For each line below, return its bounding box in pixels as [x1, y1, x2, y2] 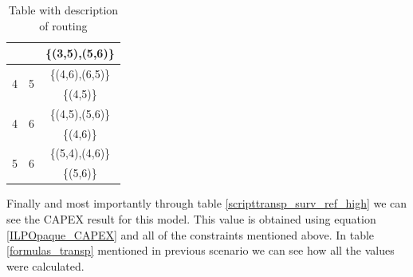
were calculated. [6, 257, 85, 274]
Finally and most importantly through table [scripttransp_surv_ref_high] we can [6, 195, 407, 212]
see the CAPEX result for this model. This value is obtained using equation [6, 210, 376, 227]
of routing [39, 17, 88, 34]
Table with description [8, 2, 119, 18]
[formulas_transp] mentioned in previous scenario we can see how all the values [6, 242, 395, 259]
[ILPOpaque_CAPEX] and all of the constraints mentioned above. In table [6, 226, 375, 243]
